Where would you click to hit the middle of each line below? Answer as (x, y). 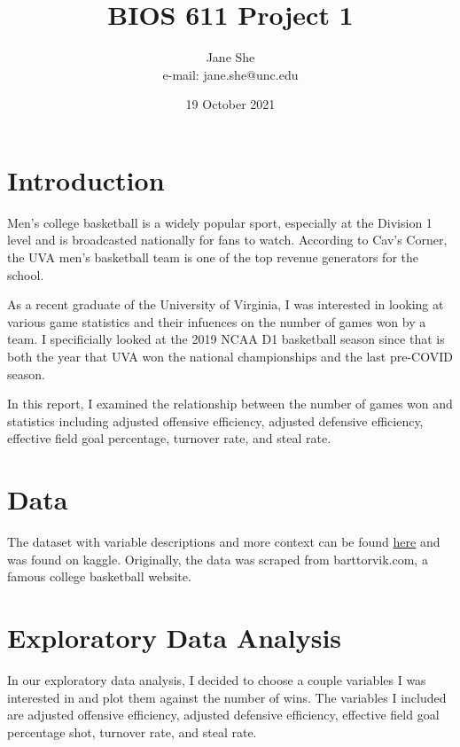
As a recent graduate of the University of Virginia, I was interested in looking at (226, 304)
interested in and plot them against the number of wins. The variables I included (227, 697)
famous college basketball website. (99, 576)
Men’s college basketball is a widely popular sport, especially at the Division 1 (220, 222)
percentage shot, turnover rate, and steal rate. (132, 731)
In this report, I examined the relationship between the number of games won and (230, 404)
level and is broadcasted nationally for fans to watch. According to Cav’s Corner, (227, 240)
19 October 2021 (230, 104)
